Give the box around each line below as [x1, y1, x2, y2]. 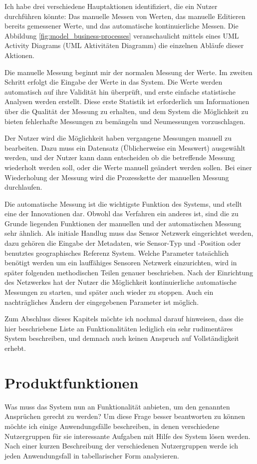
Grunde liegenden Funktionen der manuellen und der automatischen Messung [4, 218, 242, 228]
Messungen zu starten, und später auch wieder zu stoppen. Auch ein [4, 287, 214, 297]
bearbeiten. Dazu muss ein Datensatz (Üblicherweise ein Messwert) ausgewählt [4, 142, 246, 153]
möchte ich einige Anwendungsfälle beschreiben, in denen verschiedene [4, 420, 220, 431]
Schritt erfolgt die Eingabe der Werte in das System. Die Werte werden [4, 77, 223, 87]
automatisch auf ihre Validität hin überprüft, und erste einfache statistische [4, 86, 236, 97]
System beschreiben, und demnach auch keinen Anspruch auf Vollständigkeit [4, 333, 239, 343]
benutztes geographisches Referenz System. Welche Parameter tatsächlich [4, 247, 229, 258]
